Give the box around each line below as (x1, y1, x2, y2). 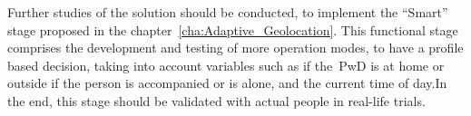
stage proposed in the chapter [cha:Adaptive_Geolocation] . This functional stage (7, 20, 458, 39)
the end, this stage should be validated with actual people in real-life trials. (7, 91, 426, 110)
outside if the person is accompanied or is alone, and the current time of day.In (7, 73, 447, 92)
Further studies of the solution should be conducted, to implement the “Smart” (7, 3, 448, 21)
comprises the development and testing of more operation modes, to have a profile (7, 38, 464, 57)
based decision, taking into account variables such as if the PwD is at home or (7, 55, 445, 74)
